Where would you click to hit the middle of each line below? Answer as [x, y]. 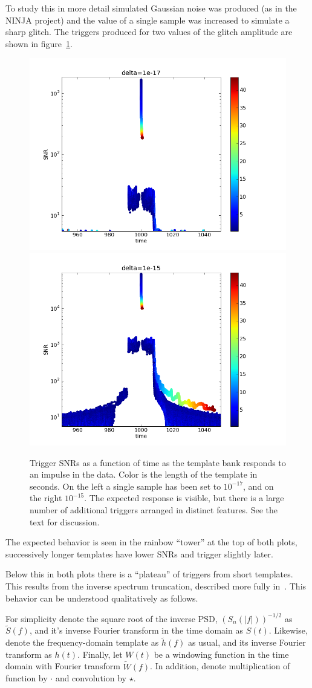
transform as [29, 654]
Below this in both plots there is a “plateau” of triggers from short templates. [149, 574]
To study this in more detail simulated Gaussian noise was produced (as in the [151, 8]
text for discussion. [65, 521]
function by [27, 678]
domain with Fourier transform [63, 666]
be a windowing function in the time [221, 654]
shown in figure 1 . [39, 43]
